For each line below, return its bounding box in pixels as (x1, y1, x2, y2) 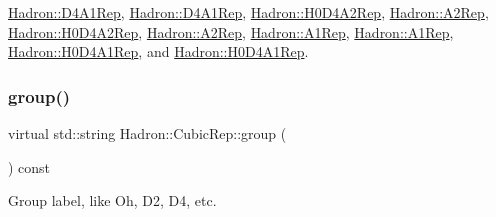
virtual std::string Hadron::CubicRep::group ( (8, 123, 287, 143)
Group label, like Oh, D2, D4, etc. (8, 190, 217, 211)
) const (8, 156, 51, 177)
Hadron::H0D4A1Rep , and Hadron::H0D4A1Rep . (8, 41, 309, 62)
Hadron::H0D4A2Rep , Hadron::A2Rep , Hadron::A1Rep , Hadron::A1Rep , (8, 21, 454, 42)
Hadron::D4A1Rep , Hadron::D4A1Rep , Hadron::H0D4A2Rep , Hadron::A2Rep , (8, 2, 489, 22)
